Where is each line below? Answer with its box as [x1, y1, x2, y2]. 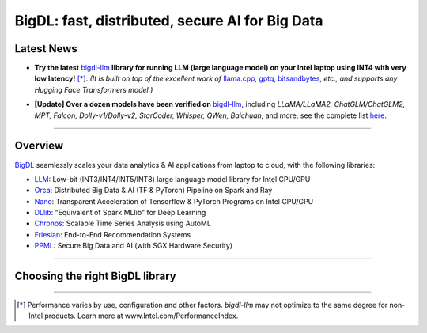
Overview [14, 139, 64, 153]
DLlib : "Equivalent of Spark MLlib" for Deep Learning [34, 208, 206, 218]
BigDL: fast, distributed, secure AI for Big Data [14, 12, 323, 29]
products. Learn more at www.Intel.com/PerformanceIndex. [44, 311, 239, 320]
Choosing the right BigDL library [14, 270, 177, 283]
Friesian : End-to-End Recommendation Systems [34, 229, 191, 239]
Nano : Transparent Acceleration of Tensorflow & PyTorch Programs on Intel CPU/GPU [34, 196, 314, 206]
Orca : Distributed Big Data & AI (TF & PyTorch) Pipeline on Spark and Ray [34, 186, 273, 195]
